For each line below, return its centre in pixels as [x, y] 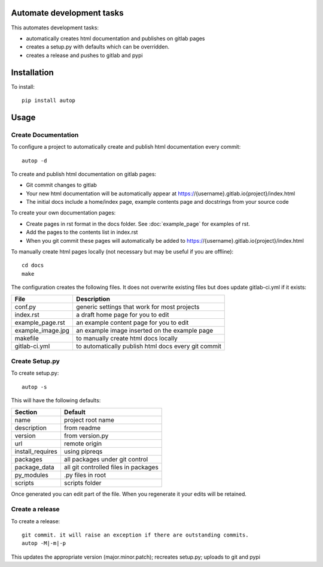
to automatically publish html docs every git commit [148, 346]
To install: [23, 86]
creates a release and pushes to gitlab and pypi [84, 55]
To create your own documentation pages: [63, 213]
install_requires [36, 451]
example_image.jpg [42, 330]
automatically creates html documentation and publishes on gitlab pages [115, 38]
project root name [89, 420]
